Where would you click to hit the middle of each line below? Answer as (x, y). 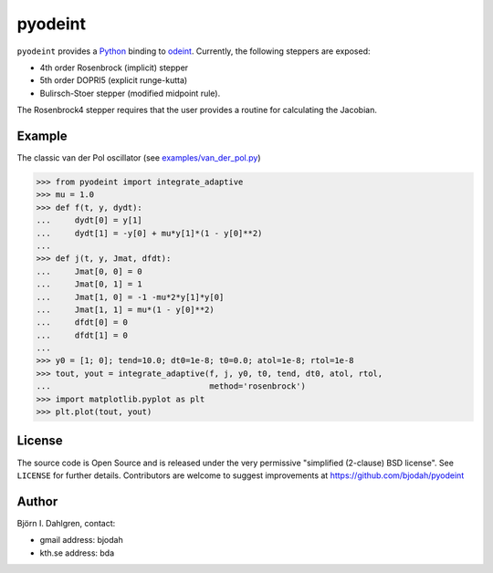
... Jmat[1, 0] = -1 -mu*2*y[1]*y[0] (130, 297)
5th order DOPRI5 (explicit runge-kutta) (114, 80)
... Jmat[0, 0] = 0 (89, 271)
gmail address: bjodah (81, 540)
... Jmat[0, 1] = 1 (89, 284)
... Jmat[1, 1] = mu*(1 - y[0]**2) (125, 309)
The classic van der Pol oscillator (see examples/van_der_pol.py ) (139, 158)
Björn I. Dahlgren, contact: (66, 523)
